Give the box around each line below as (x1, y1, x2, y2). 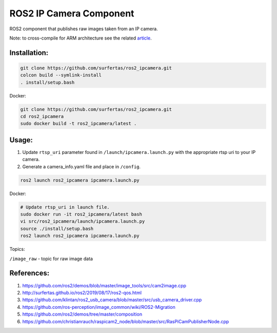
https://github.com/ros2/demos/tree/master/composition (22, 311, 143, 318)
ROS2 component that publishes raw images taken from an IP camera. (9, 26, 159, 32)
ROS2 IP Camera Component (9, 8, 134, 19)
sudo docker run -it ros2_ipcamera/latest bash (20, 211, 142, 218)
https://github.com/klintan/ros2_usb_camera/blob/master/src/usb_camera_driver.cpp (22, 297, 202, 303)
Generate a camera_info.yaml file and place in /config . (22, 163, 141, 169)
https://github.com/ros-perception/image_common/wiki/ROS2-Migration (22, 304, 175, 310)
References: (9, 269, 50, 278)
